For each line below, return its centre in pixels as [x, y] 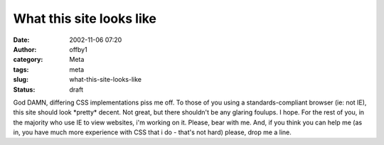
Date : [21, 40]
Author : [25, 49]
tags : [21, 69]
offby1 [79, 49]
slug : [21, 80]
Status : [24, 90]
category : [28, 60]
